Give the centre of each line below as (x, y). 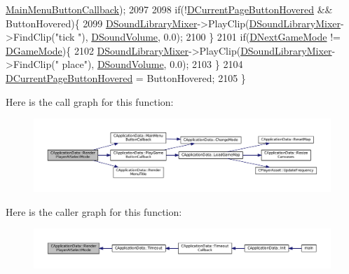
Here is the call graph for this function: (90, 101)
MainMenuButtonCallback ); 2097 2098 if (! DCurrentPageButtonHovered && (169, 9)
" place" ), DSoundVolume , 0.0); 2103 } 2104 (149, 64)
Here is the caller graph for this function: (94, 211)
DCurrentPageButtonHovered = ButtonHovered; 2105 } (126, 77)
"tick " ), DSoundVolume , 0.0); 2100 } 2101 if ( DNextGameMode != (198, 37)
